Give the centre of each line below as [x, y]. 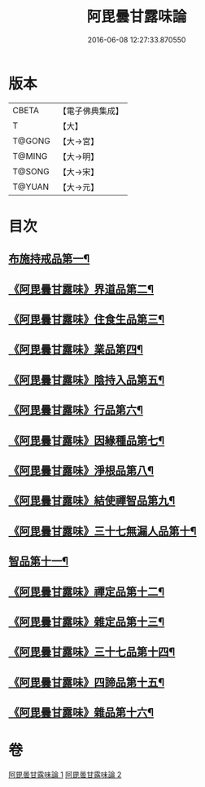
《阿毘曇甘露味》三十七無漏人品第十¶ [102, 531]
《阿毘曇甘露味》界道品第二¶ [81, 289]
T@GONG [31, 141]
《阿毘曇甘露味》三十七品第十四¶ [92, 652]
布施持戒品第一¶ [49, 259]
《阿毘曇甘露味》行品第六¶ [76, 410]
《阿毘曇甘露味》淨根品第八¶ [81, 470]
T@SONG [31, 171]
